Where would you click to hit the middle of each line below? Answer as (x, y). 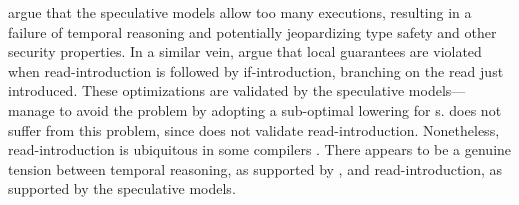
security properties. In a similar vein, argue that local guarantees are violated (245, 51)
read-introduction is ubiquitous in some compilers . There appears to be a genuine (260, 149)
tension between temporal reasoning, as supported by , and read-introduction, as (255, 168)
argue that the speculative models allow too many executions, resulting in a (240, 12)
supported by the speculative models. (122, 188)
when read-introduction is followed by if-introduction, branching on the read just (256, 70)
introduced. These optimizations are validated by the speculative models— (237, 90)
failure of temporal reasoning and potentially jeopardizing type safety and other (252, 31)
